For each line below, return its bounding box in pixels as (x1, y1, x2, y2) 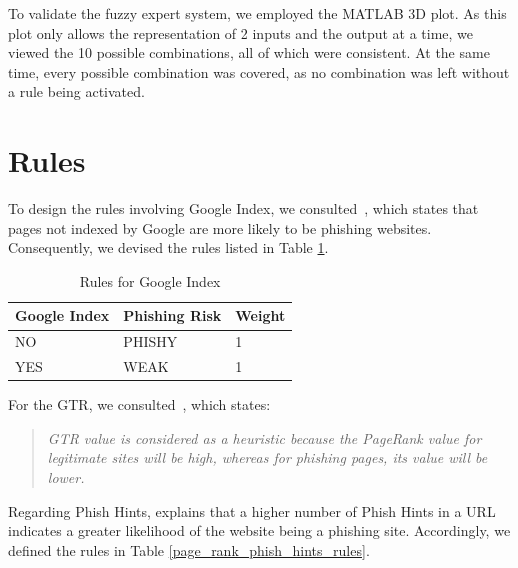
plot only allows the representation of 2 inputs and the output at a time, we (8, 22, 474, 43)
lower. (47, 467, 85, 488)
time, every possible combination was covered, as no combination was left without (8, 61, 510, 82)
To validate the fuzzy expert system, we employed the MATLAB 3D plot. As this (8, 3, 507, 23)
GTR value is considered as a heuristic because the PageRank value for (47, 427, 482, 448)
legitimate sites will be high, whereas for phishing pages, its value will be (47, 447, 488, 468)
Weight (235, 305, 286, 326)
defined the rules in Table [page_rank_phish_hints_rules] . (8, 539, 370, 560)
